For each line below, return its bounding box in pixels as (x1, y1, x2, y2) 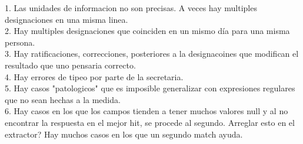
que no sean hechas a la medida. (5, 93, 121, 105)
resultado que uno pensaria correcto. (5, 59, 136, 71)
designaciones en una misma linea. (5, 13, 128, 25)
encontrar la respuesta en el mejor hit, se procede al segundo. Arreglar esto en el (5, 116, 295, 128)
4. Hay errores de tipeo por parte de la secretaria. (5, 70, 184, 83)
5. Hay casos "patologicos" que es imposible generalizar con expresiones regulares (5, 82, 295, 94)
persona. (5, 36, 35, 48)
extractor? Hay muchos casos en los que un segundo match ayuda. (5, 128, 243, 140)
